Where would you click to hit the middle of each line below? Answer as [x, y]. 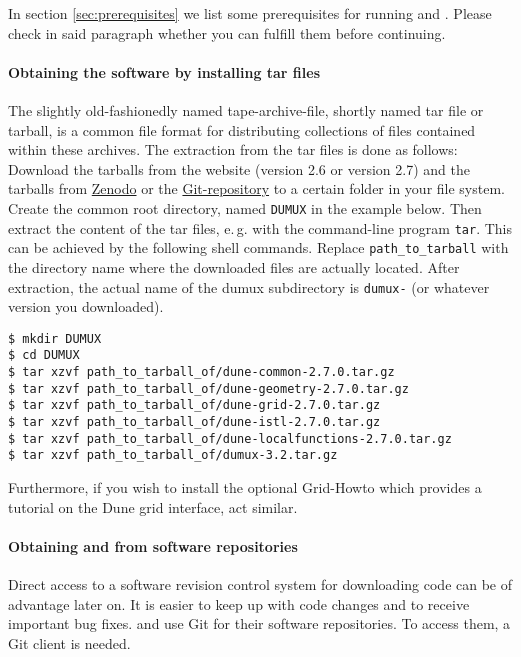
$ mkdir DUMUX [55, 338]
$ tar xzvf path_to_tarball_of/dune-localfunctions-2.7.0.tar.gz [230, 438]
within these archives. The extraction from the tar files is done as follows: [233, 149]
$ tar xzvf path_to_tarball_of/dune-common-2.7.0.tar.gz [201, 372]
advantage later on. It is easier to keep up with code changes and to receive [239, 603]
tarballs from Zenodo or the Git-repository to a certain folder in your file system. [256, 188]
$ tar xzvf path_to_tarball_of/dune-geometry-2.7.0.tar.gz [208, 388]
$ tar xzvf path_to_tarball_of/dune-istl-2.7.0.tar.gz [194, 422]
